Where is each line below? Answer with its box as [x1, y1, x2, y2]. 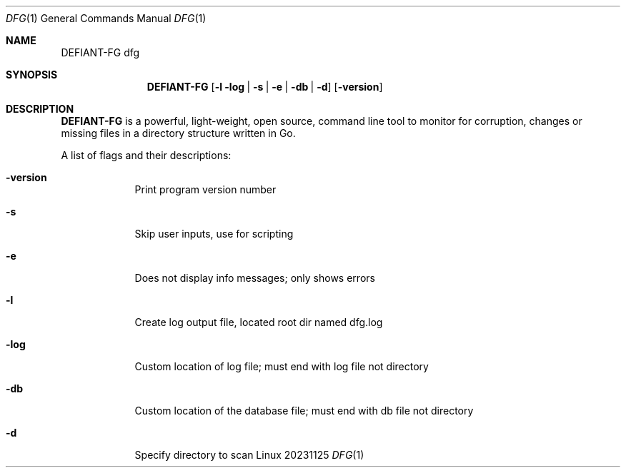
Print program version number [134, 183, 277, 195]
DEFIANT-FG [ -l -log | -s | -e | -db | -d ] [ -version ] [146, 81, 383, 93]
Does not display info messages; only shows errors [134, 272, 375, 284]
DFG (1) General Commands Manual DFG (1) [6, 12, 207, 24]
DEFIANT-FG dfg [61, 46, 140, 59]
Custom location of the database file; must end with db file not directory [134, 405, 474, 417]
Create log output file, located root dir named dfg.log [134, 316, 383, 328]
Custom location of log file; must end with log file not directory [134, 360, 429, 372]
